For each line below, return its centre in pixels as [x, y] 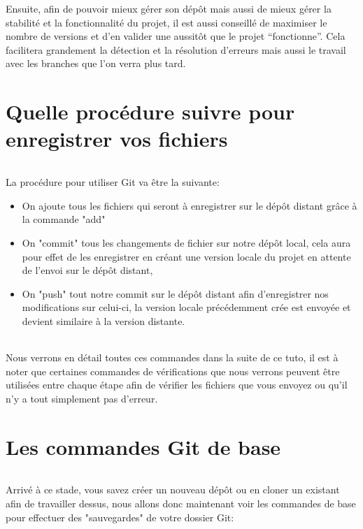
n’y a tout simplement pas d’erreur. [82, 398]
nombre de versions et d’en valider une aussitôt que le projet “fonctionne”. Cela [176, 36]
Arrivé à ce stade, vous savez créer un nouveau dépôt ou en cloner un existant [173, 490]
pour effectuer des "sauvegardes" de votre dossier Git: [120, 517]
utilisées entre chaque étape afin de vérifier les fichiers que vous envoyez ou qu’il [177, 385]
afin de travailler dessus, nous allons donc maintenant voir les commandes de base [181, 503]
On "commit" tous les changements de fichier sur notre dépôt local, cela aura [186, 242]
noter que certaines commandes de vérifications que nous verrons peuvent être [173, 371]
